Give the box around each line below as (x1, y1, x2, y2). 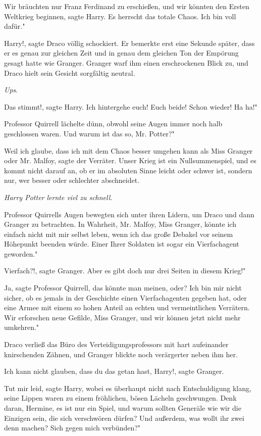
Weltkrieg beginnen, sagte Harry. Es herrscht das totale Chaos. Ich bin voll (4, 11, 236, 21)
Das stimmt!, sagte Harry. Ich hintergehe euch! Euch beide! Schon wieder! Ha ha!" (4, 101, 257, 112)
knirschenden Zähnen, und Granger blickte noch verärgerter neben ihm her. (4, 349, 238, 359)
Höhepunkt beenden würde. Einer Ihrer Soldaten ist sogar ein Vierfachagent (4, 238, 239, 249)
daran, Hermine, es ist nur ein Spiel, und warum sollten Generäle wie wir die (4, 403, 241, 413)
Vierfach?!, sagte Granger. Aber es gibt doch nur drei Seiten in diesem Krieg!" (4, 265, 246, 276)
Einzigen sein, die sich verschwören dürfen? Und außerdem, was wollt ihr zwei (4, 412, 244, 423)
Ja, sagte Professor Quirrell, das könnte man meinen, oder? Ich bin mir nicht (4, 282, 242, 293)
